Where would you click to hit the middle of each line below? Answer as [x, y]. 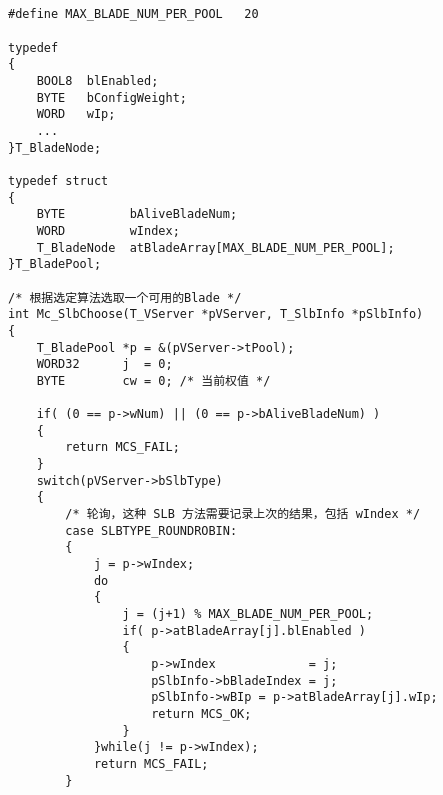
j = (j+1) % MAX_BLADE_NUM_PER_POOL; [248, 614]
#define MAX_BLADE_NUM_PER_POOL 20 [133, 14]
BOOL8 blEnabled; [97, 81]
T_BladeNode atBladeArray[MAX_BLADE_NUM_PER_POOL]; [215, 247]
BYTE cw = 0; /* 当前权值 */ [153, 380]
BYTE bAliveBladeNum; [137, 214]
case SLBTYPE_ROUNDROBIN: [151, 530]
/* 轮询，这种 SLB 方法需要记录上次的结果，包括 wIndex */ [243, 514]
